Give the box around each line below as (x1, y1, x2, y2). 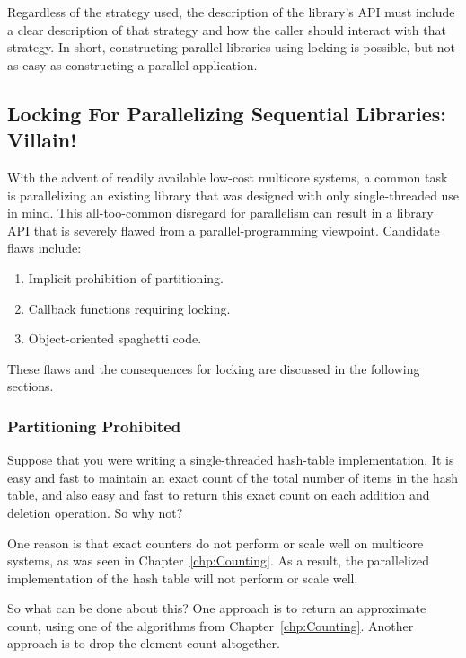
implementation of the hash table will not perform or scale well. (7, 568, 358, 587)
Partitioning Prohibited (7, 414, 181, 437)
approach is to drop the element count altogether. (7, 634, 280, 653)
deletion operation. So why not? (7, 502, 183, 521)
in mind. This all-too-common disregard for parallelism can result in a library (7, 203, 434, 222)
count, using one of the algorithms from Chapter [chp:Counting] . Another (7, 616, 414, 635)
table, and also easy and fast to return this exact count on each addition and (7, 485, 430, 504)
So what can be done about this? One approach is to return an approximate (7, 599, 426, 618)
